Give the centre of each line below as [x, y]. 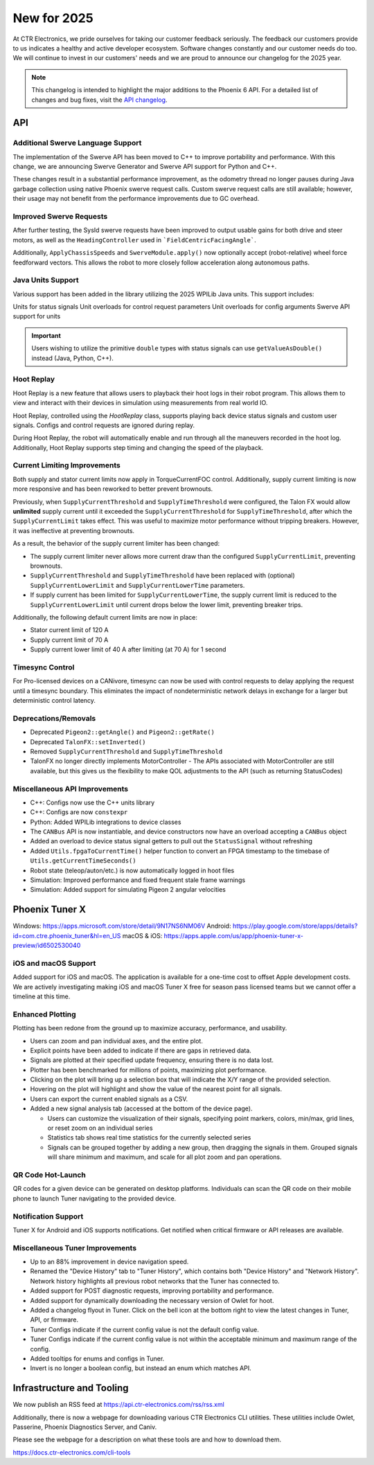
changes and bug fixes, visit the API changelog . [99, 100]
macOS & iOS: [142, 935]
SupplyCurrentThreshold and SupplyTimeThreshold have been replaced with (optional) [163, 575]
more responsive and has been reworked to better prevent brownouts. [113, 489]
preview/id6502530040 [47, 946]
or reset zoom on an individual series [100, 1128]
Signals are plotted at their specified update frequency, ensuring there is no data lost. [152, 1060]
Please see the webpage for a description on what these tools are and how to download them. [147, 1439]
